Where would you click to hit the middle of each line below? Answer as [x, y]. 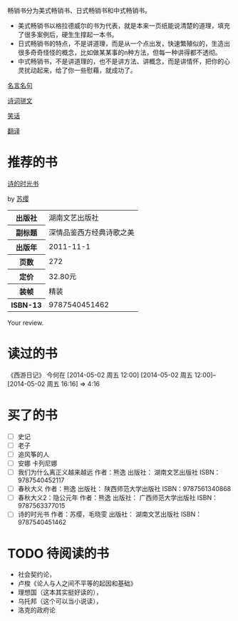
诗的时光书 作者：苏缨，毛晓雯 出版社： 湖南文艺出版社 [98, 514]
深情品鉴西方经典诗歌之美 [92, 232]
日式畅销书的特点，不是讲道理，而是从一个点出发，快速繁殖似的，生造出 [124, 44]
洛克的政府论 [36, 610]
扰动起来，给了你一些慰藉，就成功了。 [80, 70]
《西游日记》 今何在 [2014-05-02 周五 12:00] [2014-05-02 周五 [100, 375]
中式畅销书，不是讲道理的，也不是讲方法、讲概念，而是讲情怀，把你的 [121, 61]
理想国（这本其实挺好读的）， [60, 592]
